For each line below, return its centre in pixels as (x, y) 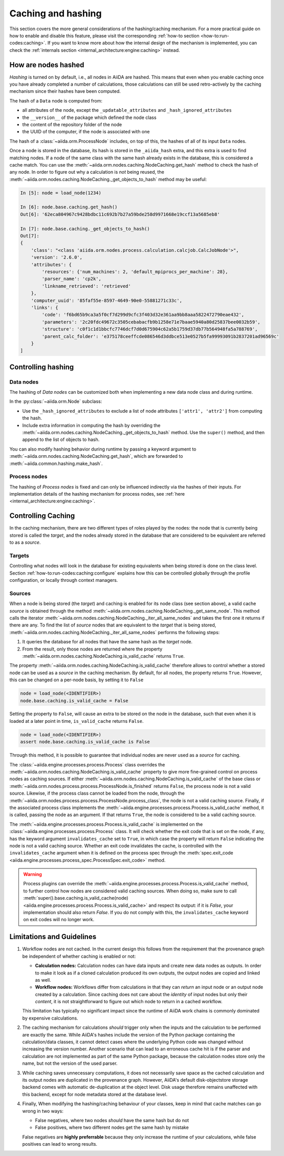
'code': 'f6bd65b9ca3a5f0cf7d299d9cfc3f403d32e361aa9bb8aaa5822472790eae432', (143, 315)
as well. (43, 980)
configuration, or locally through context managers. (64, 580)
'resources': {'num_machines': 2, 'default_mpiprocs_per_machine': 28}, (135, 271)
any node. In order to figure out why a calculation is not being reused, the (87, 172)
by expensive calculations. (50, 1018)
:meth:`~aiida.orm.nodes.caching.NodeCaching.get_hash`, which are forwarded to (96, 456)
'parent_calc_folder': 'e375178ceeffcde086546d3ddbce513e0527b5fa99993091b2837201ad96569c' (160, 336)
